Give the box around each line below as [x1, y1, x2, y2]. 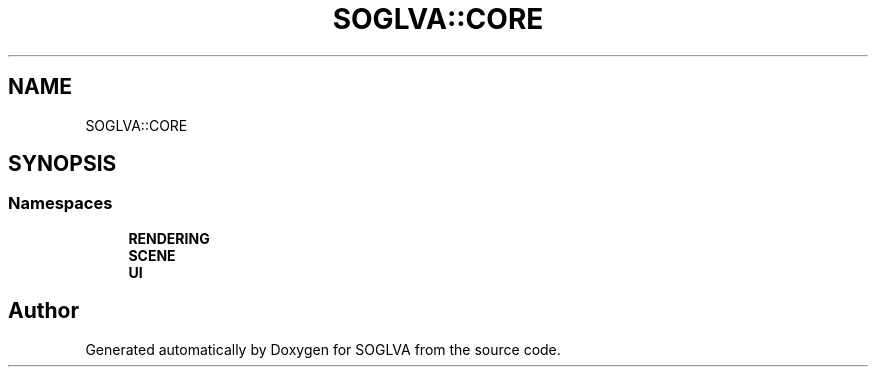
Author [8, 298, 79, 324]
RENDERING [128, 229, 210, 247]
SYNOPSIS [8, 151, 117, 177]
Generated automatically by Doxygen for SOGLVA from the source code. [85, 340, 561, 358]
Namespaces [8, 193, 113, 214]
